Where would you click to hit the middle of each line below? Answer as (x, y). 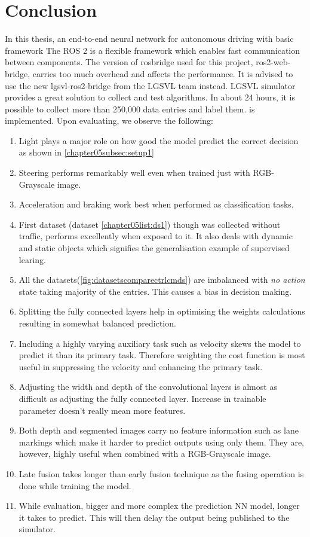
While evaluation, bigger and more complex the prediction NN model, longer (159, 506)
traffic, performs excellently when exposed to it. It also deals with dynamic (156, 236)
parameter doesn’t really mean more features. (102, 410)
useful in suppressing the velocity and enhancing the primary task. (141, 366)
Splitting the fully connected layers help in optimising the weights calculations (162, 311)
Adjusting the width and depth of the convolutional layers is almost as (148, 387)
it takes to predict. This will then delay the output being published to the (154, 517)
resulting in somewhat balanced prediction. (97, 323)
